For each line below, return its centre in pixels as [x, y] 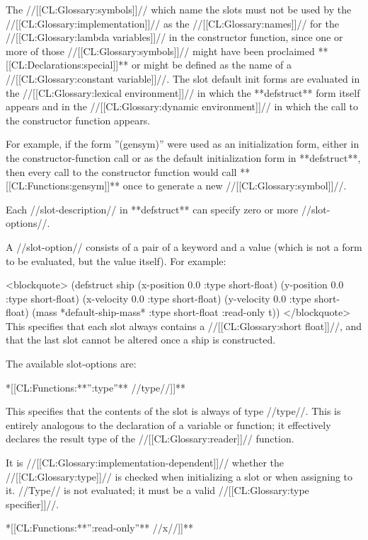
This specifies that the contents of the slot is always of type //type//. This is [173, 411]
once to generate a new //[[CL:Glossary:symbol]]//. [235, 186]
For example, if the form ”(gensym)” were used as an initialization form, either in [183, 144]
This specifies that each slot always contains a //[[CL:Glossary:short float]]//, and [184, 325]
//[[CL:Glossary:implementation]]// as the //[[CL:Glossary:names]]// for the [172, 23]
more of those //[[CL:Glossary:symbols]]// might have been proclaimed [160, 51]
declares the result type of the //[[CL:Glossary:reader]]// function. [150, 439]
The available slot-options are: [71, 364]
